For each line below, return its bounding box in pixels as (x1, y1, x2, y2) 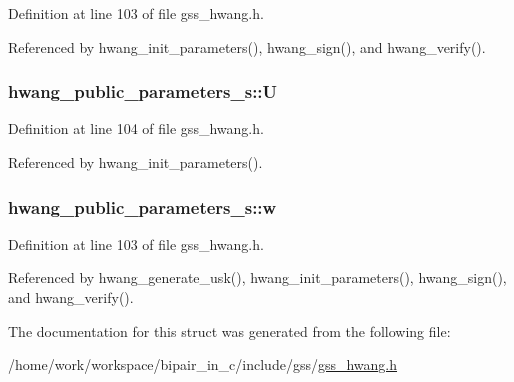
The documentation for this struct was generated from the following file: (8, 320, 451, 341)
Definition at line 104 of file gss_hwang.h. (8, 118, 264, 139)
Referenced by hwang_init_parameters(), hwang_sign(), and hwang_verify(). (8, 36, 486, 57)
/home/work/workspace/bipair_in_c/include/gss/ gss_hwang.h (8, 354, 398, 375)
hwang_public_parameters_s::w (8, 194, 277, 219)
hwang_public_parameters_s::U (8, 79, 278, 104)
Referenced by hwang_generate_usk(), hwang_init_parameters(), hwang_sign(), (8, 267, 507, 288)
